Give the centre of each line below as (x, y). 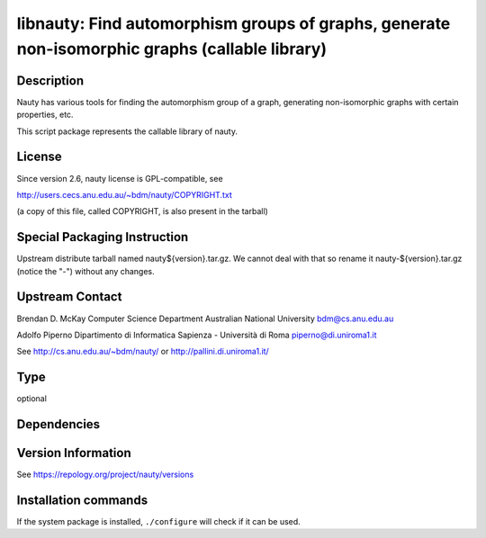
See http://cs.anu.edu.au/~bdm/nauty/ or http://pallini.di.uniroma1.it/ (143, 352)
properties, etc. (45, 115)
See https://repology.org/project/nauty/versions (105, 475)
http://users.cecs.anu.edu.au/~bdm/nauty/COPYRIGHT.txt (125, 194)
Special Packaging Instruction (103, 237)
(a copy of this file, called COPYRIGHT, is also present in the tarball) (143, 211)
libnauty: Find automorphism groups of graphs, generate (234, 23)
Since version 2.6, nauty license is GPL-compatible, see (120, 178)
